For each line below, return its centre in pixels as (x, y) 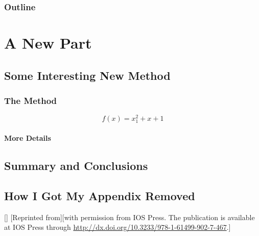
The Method (31, 100)
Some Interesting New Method (87, 75)
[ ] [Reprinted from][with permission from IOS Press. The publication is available (129, 217)
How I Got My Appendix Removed (100, 195)
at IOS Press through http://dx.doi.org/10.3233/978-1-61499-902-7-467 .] (117, 227)
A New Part (48, 43)
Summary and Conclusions (76, 166)
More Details (28, 138)
